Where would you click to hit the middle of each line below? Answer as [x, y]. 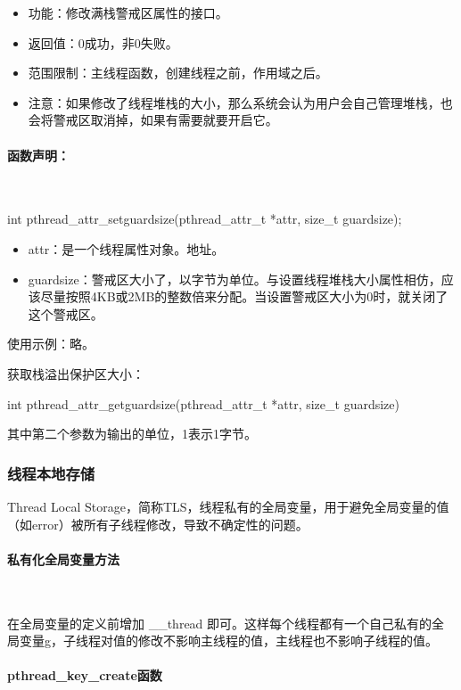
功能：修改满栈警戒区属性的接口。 [128, 12]
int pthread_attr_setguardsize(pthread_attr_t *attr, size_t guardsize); [205, 219]
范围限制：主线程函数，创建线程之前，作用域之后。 [178, 73]
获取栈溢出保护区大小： [76, 373]
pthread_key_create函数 [85, 675]
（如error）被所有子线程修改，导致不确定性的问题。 [158, 524]
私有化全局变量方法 [63, 559]
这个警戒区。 [66, 313]
